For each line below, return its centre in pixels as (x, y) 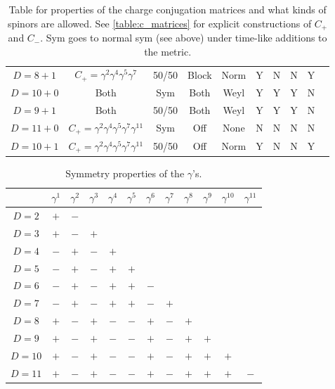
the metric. (168, 51)
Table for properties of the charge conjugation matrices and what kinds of (167, 9)
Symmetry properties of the (125, 173)
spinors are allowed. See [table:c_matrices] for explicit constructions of (159, 23)
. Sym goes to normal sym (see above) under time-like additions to (184, 38)
